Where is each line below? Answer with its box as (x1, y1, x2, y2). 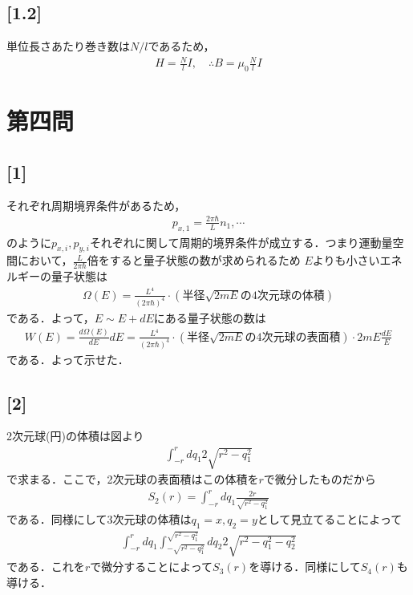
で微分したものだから (263, 471, 376, 488)
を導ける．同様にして (249, 558, 361, 575)
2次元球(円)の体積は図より (6, 427, 144, 444)
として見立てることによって (257, 511, 403, 528)
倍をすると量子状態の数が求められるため (87, 252, 301, 269)
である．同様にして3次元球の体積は (6, 511, 192, 528)
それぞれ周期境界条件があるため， (6, 196, 186, 213)
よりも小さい (312, 252, 380, 269)
